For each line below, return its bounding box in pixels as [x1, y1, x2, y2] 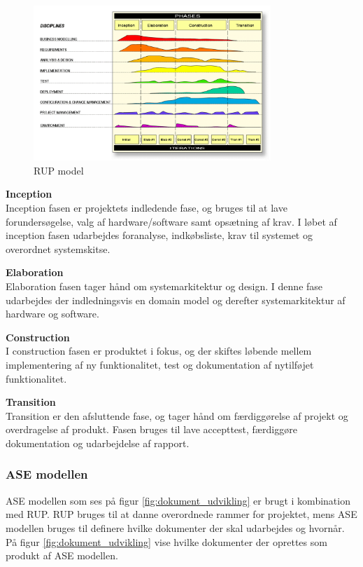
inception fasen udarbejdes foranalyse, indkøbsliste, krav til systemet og [6, 228, 313, 242]
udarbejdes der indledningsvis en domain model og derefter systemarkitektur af [6, 292, 346, 307]
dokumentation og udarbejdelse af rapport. [6, 435, 190, 450]
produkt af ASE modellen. [6, 548, 118, 563]
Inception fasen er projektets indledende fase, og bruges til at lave [6, 200, 287, 215]
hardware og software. [6, 306, 99, 321]
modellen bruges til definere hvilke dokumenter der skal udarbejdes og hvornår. [6, 520, 345, 535]
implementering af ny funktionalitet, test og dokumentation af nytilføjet [6, 357, 314, 371]
